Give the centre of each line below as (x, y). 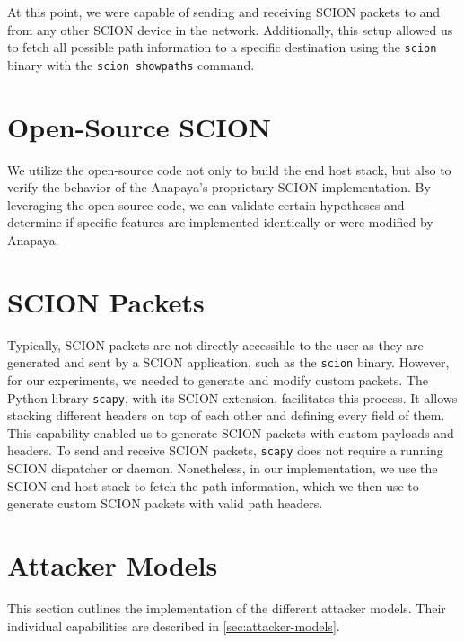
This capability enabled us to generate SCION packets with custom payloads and (231, 432)
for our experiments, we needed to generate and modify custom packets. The (218, 379)
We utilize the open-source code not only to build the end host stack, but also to (229, 169)
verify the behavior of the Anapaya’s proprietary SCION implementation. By (219, 187)
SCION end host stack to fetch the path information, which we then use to (213, 485)
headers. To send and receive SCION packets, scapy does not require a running (225, 450)
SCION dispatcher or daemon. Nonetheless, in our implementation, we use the (223, 468)
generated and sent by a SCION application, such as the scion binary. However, (228, 362)
